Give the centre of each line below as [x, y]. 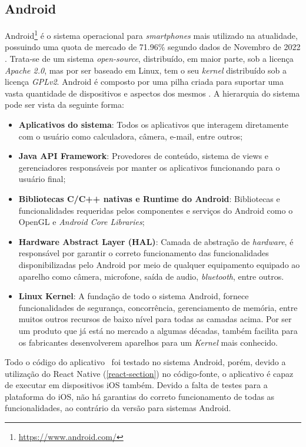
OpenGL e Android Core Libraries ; [82, 222]
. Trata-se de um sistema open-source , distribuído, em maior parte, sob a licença [149, 59]
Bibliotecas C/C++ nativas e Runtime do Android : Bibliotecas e [149, 198]
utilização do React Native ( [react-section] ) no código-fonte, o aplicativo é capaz [149, 373]
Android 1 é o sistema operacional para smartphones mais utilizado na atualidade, [151, 34]
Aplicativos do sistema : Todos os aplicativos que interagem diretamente [153, 125]
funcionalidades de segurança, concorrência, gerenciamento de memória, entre [158, 307]
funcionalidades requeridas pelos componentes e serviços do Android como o [156, 210]
